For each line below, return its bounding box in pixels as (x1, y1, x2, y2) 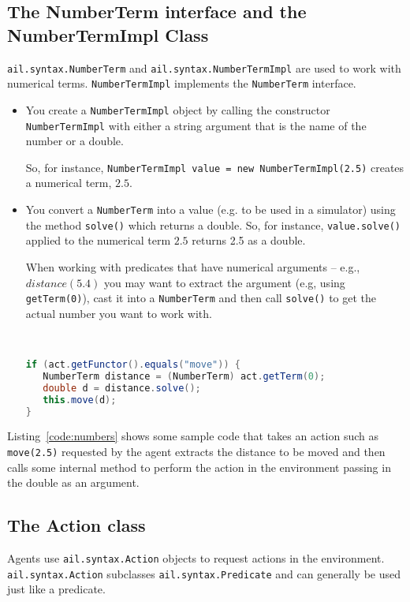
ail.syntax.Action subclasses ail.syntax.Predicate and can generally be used (7, 565, 401, 581)
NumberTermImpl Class (7, 22, 209, 47)
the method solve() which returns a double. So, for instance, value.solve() (25, 216, 401, 233)
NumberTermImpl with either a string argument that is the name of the (25, 117, 367, 133)
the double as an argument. (7, 474, 140, 491)
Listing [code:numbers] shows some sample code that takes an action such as (7, 428, 379, 444)
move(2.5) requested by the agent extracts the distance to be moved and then (7, 443, 386, 459)
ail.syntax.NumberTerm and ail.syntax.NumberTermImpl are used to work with (7, 59, 401, 76)
